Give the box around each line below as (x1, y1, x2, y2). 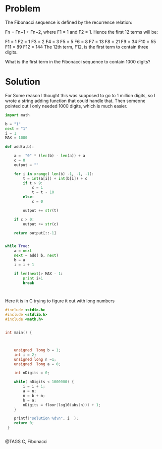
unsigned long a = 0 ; (14, 361, 61, 367)
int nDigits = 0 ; (14, 370, 50, 376)
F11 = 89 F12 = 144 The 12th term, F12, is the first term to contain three (5, 44, 149, 50)
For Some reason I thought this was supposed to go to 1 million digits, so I (5, 92, 156, 98)
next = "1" (5, 126, 28, 131)
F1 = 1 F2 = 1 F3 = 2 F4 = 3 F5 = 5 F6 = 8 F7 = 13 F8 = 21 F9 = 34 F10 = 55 (5, 38, 156, 45)
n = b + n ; (23, 393, 46, 398)
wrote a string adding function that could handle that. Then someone (5, 98, 146, 104)
